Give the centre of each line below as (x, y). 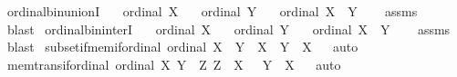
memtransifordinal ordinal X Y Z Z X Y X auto (174, 64)
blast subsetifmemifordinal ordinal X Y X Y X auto (182, 47)
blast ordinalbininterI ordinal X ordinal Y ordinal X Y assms (228, 29)
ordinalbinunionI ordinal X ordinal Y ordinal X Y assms (212, 11)
